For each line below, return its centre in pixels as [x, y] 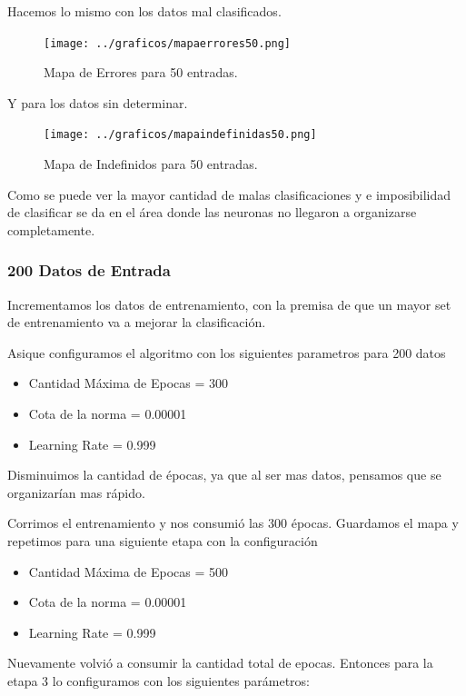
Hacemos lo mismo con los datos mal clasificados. [144, 11]
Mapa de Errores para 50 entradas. [141, 72]
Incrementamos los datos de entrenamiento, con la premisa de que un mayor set [229, 304]
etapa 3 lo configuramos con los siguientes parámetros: [159, 681]
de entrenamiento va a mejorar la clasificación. [137, 322]
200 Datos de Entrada [89, 270]
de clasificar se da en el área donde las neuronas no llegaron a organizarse [212, 212]
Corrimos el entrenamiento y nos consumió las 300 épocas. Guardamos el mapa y [233, 523]
